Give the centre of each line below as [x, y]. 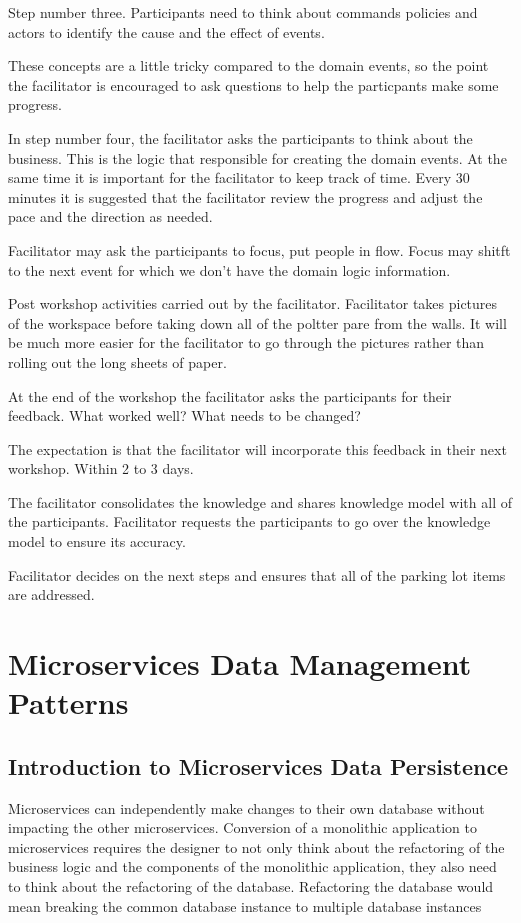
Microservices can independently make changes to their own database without [246, 807]
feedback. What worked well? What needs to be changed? [184, 415]
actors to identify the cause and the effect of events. [166, 31]
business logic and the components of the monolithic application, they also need [252, 866]
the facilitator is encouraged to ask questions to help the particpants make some [253, 84]
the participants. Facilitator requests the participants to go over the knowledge [249, 521]
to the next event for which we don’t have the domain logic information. [229, 269]
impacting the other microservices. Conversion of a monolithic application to [242, 827]
